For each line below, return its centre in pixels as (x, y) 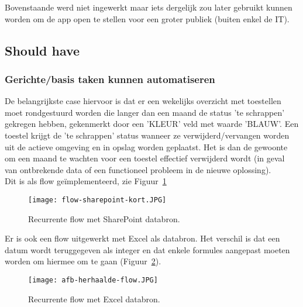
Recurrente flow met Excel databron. (94, 299)
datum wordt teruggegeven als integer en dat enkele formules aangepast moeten (147, 249)
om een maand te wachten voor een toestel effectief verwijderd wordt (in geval (145, 158)
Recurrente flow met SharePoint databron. (104, 218)
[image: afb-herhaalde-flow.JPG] (93, 280)
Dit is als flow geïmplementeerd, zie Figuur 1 (86, 181)
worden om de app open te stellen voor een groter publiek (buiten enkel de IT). (147, 18)
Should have (42, 50)
